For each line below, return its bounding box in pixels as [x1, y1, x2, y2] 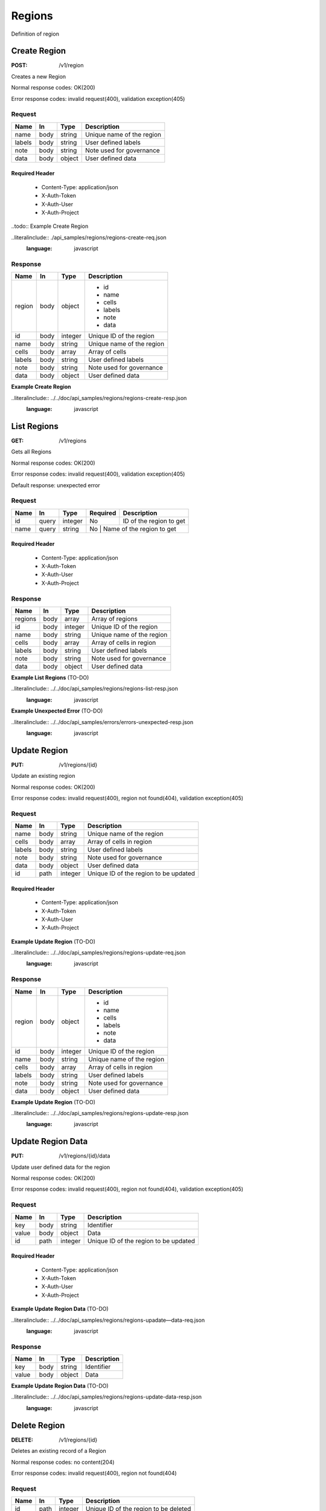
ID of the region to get [123, 517, 185, 525]
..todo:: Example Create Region [11, 222, 89, 230]
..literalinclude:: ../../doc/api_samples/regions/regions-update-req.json [11, 949, 186, 956]
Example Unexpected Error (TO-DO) [11, 707, 103, 714]
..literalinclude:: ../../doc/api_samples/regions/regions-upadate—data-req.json [11, 1316, 205, 1324]
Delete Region [11, 1420, 65, 1431]
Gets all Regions [11, 448, 51, 456]
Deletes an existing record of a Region [11, 1448, 106, 1455]
